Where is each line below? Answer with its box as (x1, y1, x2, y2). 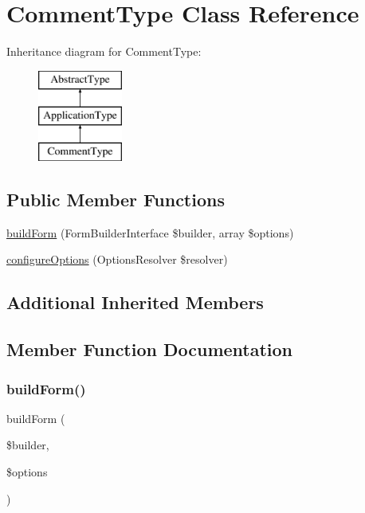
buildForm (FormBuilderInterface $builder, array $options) (6, 224, 294, 241)
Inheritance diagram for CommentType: (6, 43, 202, 60)
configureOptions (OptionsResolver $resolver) (6, 251, 228, 268)
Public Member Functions (6, 187, 225, 212)
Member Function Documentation (6, 337, 293, 362)
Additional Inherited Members (6, 290, 264, 315)
